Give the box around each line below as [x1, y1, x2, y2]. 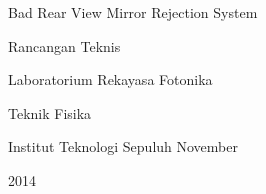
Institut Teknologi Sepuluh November [8, 136, 238, 157]
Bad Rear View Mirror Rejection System [8, 2, 258, 22]
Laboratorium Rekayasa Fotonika [8, 69, 213, 90]
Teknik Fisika [8, 102, 92, 123]
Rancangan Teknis [8, 35, 121, 56]
